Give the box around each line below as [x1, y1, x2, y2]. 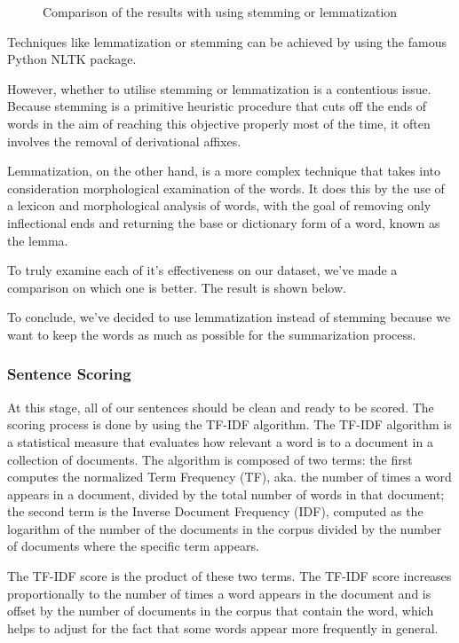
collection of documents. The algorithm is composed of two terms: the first [7, 450, 413, 468]
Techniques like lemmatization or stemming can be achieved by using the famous [7, 32, 447, 51]
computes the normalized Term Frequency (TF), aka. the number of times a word [7, 467, 452, 486]
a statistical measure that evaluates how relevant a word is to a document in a [7, 432, 433, 451]
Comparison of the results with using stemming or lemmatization [43, 3, 398, 20]
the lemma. [7, 231, 68, 249]
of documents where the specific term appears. [7, 537, 259, 555]
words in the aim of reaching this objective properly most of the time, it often [7, 114, 431, 132]
